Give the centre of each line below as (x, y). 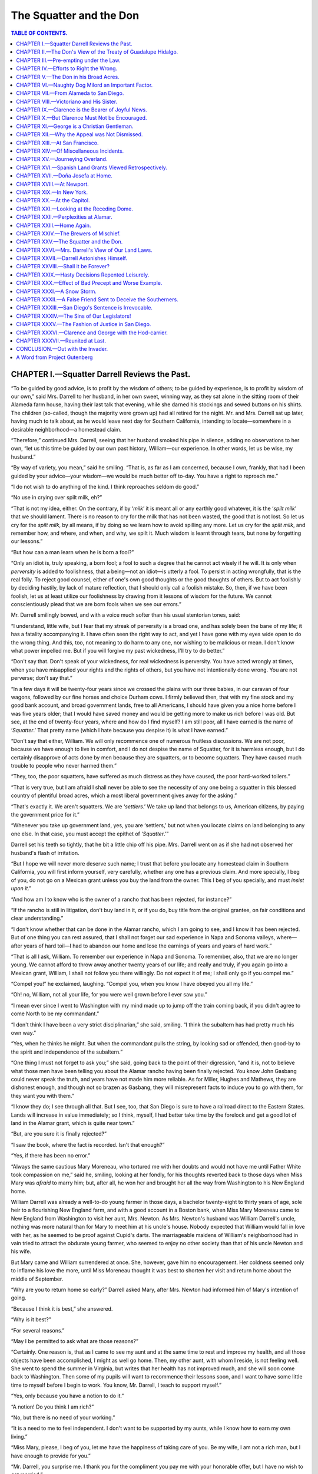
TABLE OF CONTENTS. (39, 33)
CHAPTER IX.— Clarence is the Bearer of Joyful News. (82, 110)
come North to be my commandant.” (55, 1014)
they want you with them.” (43, 1095)
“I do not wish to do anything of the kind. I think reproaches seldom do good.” (105, 486)
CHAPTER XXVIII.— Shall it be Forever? (63, 266)
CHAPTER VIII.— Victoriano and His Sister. (67, 101)
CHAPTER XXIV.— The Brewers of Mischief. (68, 233)
